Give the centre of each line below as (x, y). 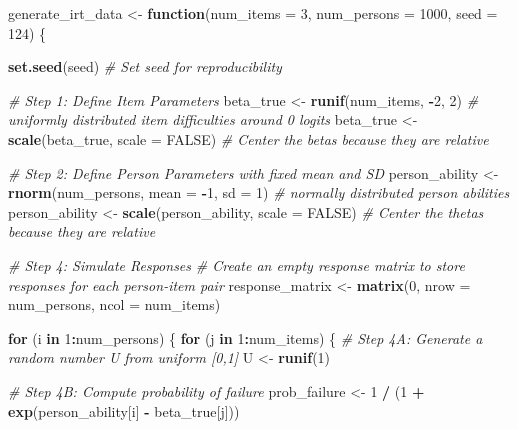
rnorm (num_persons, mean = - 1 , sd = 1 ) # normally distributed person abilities (259, 192)
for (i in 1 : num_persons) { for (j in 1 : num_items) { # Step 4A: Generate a (245, 337)
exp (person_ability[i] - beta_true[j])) (124, 410)
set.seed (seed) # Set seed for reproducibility (145, 66)
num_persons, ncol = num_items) (114, 304)
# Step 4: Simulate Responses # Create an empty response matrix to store (236, 264)
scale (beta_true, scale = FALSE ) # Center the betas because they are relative (248, 138)
